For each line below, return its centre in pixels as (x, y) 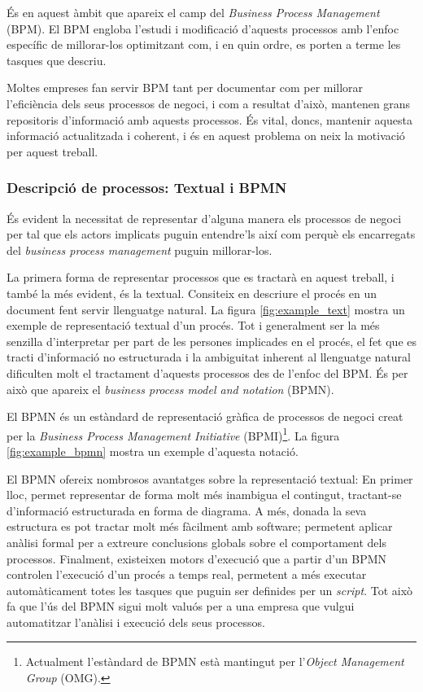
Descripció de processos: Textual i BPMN (147, 188)
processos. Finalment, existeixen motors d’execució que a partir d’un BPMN (197, 558)
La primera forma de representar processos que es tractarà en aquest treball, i (201, 277)
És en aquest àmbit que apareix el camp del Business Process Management (193, 12)
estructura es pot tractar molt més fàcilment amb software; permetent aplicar (200, 526)
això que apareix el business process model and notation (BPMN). (170, 389)
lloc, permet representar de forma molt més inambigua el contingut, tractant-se (204, 495)
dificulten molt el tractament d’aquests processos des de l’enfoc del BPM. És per (207, 372)
